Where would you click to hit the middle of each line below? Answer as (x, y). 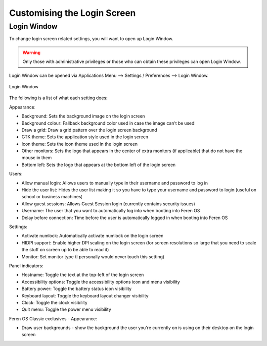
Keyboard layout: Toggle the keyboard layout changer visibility (85, 295)
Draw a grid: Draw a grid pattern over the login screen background (89, 130)
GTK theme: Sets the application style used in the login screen (85, 137)
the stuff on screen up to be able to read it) (65, 250)
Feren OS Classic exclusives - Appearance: (53, 318)
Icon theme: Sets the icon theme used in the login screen (80, 144)
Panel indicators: (26, 266)
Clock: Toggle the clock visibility (54, 302)
